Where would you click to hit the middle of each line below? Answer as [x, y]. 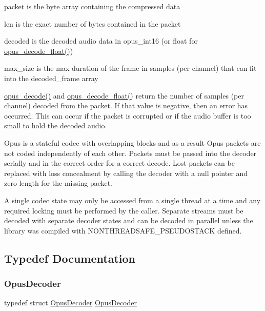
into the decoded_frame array [51, 78]
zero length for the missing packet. [58, 183]
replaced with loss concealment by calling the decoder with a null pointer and [126, 173]
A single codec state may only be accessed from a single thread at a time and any [132, 200]
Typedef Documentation [70, 258]
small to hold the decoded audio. [56, 125]
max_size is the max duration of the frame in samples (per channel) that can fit [130, 68]
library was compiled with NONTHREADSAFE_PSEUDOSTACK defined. [123, 230]
